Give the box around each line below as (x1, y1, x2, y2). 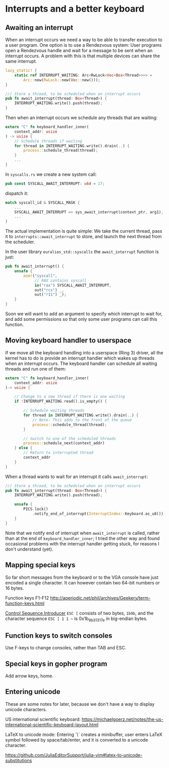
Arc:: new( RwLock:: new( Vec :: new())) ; (23, 77, 100, 83)
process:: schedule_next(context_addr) (23, 441, 105, 446)
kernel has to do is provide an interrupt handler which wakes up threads (5, 355, 155, 361)
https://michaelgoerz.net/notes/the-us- (81, 716, 163, 722)
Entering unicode (5, 687, 61, 696)
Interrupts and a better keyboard (5, 3, 145, 15)
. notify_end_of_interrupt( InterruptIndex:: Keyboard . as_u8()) (32, 511, 164, 517)
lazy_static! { (5, 68, 37, 73)
